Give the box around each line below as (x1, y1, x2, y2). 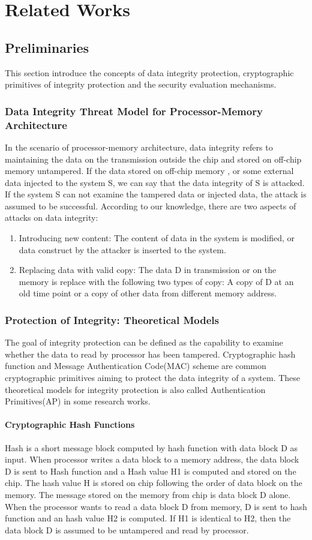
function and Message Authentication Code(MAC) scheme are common (5, 359, 266, 372)
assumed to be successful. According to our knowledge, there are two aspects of (5, 199, 296, 212)
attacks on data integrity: (5, 211, 98, 224)
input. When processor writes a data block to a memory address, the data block (5, 453, 299, 466)
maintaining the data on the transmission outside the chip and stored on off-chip (5, 152, 302, 165)
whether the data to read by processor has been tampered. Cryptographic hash (5, 347, 296, 360)
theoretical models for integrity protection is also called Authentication (5, 383, 266, 395)
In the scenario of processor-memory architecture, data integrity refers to (5, 140, 273, 153)
